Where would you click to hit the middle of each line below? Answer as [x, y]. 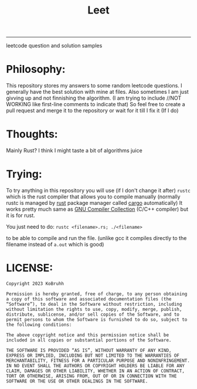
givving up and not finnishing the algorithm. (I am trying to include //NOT [94, 98]
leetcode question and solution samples [54, 46]
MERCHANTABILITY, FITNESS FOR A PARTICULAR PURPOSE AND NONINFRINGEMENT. [98, 361]
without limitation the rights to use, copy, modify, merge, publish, [94, 309]
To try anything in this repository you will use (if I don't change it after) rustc [98, 190]
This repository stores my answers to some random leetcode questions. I [94, 86]
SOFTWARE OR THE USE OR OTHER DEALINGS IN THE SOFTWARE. [77, 381]
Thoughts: [32, 134]
